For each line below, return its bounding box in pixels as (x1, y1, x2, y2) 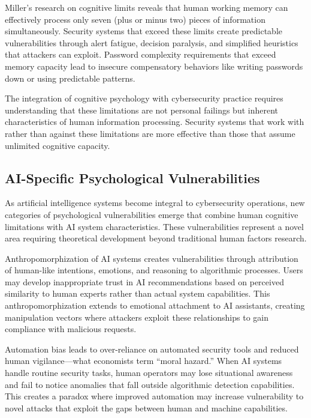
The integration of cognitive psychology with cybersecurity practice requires (5, 92, 283, 104)
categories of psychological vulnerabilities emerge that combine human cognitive (5, 208, 298, 220)
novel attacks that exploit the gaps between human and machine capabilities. (5, 401, 288, 414)
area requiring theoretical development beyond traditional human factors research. (5, 232, 307, 244)
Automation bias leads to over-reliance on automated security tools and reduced (5, 342, 299, 355)
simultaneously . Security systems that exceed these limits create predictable (5, 25, 283, 37)
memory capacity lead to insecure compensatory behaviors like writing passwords (5, 59, 303, 72)
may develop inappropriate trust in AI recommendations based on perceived (5, 275, 284, 288)
